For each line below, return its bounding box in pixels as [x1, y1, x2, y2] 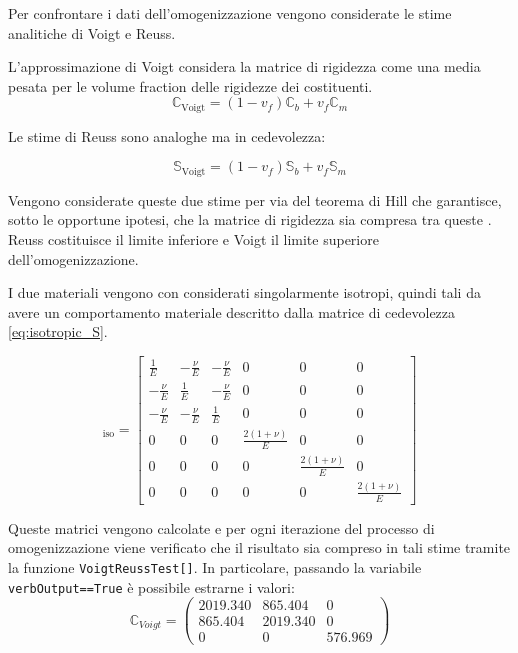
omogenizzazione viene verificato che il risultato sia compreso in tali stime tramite [8, 537, 511, 558]
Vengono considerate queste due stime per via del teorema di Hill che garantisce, [8, 189, 502, 210]
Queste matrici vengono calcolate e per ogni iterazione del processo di [8, 517, 435, 538]
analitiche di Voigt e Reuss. [8, 22, 176, 43]
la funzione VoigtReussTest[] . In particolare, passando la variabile [8, 556, 422, 577]
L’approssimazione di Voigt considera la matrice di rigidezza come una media [8, 56, 481, 77]
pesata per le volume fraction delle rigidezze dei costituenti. [8, 75, 373, 96]
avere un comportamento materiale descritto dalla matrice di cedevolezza [8, 301, 456, 322]
